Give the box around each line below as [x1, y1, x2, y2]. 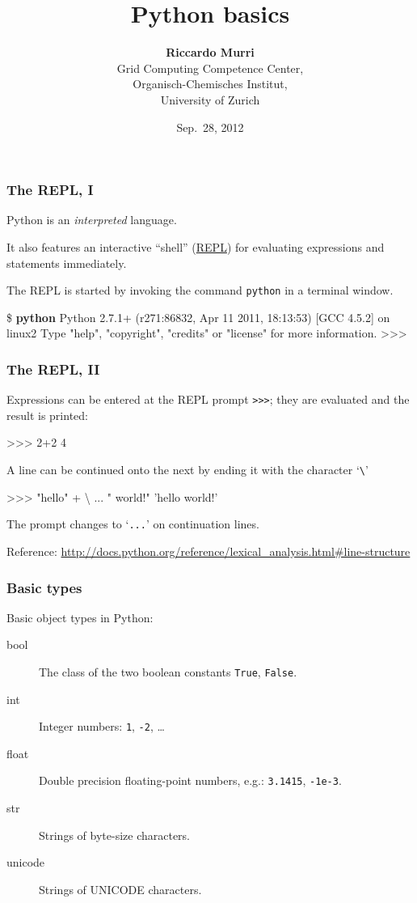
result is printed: [6, 406, 88, 423]
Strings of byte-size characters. [39, 826, 190, 843]
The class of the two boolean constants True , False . [39, 663, 297, 680]
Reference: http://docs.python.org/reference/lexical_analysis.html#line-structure [6, 542, 411, 559]
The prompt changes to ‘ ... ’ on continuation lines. [6, 515, 259, 532]
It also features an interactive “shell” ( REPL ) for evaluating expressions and [6, 238, 385, 255]
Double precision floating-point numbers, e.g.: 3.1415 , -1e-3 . [39, 772, 342, 789]
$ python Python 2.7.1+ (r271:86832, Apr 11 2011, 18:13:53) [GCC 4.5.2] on [6, 308, 390, 325]
